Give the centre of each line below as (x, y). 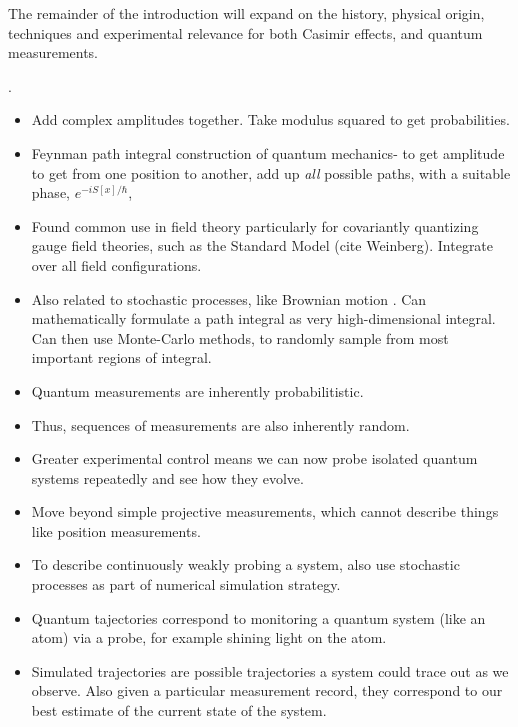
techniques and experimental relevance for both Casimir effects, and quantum (245, 32)
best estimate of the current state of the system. (179, 710)
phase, (50, 192)
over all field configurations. (116, 264)
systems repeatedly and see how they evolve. (167, 477)
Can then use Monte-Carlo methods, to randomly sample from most (240, 337)
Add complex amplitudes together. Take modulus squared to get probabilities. (270, 119)
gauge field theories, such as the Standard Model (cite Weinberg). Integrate (262, 245)
